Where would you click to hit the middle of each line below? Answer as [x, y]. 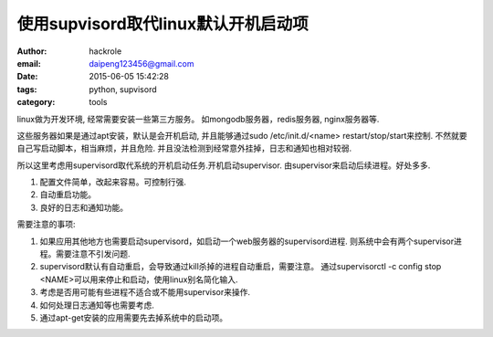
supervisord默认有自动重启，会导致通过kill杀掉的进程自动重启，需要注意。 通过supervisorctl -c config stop [241, 267]
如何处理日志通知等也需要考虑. [97, 305]
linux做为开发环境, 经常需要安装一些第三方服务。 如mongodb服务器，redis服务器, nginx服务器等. [198, 119]
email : [29, 63]
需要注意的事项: [47, 225]
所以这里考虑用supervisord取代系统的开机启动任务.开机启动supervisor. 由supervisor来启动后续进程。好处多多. [224, 165]
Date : [27, 77]
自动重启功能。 [68, 195]
